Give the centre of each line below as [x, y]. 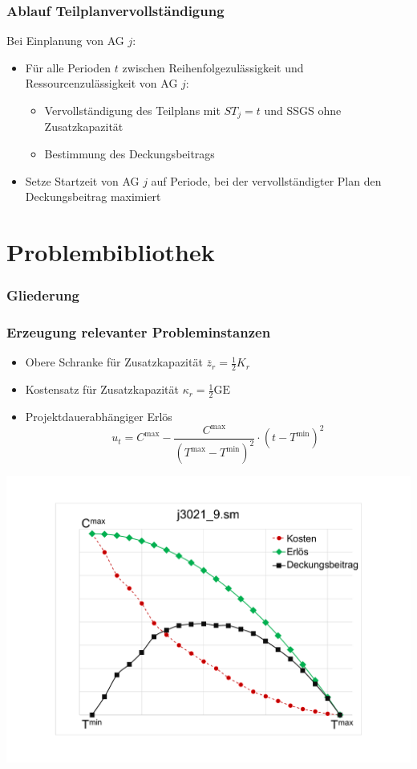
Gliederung [43, 295]
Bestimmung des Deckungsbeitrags [130, 154]
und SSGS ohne [303, 110]
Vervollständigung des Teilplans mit [132, 110]
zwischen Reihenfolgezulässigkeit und [213, 67]
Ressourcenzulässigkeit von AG [101, 83]
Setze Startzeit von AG [82, 180]
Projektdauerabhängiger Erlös [99, 416]
